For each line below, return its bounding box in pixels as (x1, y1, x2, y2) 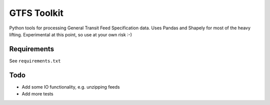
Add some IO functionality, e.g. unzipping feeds (21, 84, 120, 90)
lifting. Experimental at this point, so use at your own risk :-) (9, 31, 132, 37)
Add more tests (21, 91, 53, 97)
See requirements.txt (9, 58, 61, 64)
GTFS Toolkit (9, 7, 63, 18)
